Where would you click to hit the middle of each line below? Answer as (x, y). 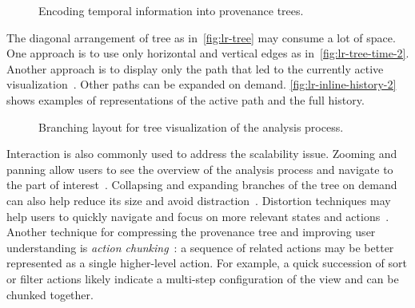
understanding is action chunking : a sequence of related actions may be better (200, 247)
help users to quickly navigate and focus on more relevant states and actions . (198, 216)
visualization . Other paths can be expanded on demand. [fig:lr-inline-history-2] (202, 84)
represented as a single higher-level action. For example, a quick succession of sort (207, 263)
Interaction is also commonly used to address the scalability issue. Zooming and (202, 154)
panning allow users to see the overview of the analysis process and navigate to (200, 169)
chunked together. (50, 294)
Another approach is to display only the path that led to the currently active (195, 68)
